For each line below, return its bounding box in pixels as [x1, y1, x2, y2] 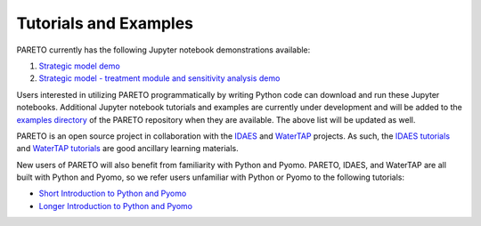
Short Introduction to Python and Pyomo [38, 188, 187, 199]
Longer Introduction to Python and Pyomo [38, 200, 193, 211]
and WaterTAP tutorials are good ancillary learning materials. [16, 143, 240, 154]
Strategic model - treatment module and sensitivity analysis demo [38, 73, 281, 84]
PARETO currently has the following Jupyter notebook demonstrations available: [16, 44, 311, 55]
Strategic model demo [38, 61, 120, 71]
